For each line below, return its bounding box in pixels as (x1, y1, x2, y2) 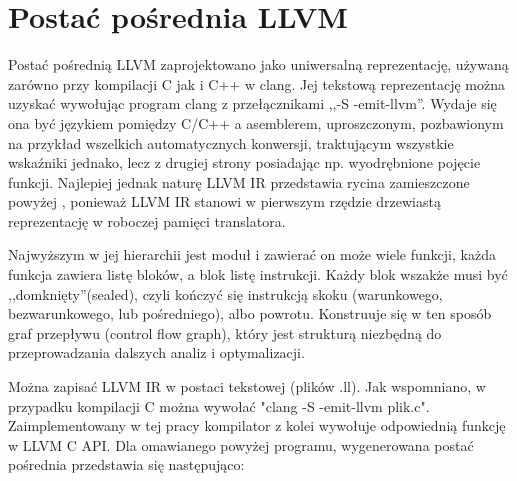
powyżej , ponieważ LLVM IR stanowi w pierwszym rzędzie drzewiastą (8, 191, 441, 212)
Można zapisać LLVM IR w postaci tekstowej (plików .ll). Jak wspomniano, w (8, 376, 486, 397)
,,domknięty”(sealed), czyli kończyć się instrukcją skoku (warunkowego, (8, 283, 443, 304)
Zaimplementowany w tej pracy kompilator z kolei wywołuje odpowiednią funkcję (8, 415, 506, 436)
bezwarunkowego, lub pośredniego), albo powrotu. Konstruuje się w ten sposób (8, 303, 492, 324)
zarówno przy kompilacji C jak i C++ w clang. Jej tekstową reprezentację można (8, 73, 505, 94)
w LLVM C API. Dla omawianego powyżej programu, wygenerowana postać (8, 434, 474, 455)
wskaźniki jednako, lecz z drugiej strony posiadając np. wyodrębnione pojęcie (8, 152, 481, 173)
